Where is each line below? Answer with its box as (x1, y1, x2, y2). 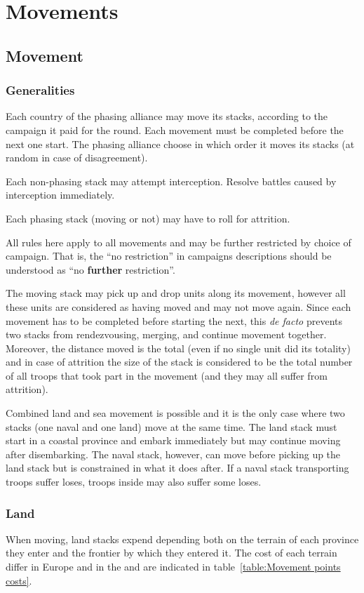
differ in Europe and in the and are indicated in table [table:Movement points (6, 559, 341, 574)
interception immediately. (6, 187, 115, 202)
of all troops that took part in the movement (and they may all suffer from (6, 368, 328, 382)
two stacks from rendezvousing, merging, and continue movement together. (6, 327, 327, 342)
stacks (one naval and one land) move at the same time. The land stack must (6, 419, 337, 434)
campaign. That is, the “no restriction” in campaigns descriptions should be (6, 248, 332, 263)
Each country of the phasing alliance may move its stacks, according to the (6, 109, 328, 124)
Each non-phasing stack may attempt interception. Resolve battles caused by (6, 173, 337, 188)
